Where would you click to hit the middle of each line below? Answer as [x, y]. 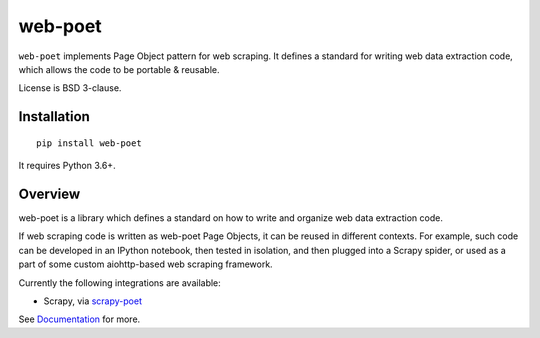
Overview [49, 193]
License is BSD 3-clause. [70, 88]
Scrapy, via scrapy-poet [92, 301]
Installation [54, 116]
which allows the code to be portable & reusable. [119, 69]
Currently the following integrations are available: [120, 282]
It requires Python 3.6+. [67, 166]
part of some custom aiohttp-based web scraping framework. [146, 264]
